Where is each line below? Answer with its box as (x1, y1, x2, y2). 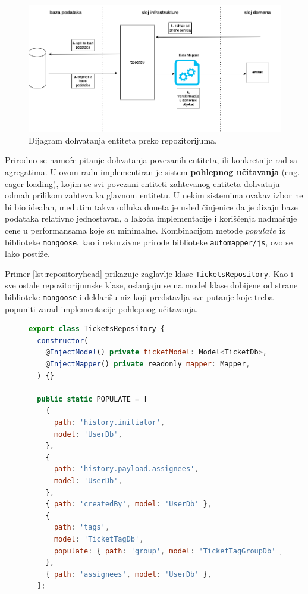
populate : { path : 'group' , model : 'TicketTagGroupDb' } (54, 546, 284, 555)
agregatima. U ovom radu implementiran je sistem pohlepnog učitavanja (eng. (5, 165, 300, 178)
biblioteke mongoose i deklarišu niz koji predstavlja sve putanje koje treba (5, 291, 274, 303)
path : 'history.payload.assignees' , (54, 465, 199, 474)
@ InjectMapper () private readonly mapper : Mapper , (45, 360, 250, 369)
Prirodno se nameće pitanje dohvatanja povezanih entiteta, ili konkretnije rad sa (5, 154, 298, 166)
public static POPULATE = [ (37, 394, 148, 403)
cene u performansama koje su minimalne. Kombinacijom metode (5, 223, 243, 236)
